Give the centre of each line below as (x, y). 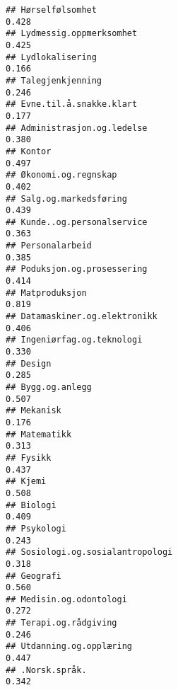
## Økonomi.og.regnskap (61, 175)
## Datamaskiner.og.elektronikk (82, 317)
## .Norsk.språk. (46, 670)
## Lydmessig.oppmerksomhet (72, 34)
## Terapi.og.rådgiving (61, 623)
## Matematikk (39, 434)
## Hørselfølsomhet (51, 10)
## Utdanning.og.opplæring (69, 646)
